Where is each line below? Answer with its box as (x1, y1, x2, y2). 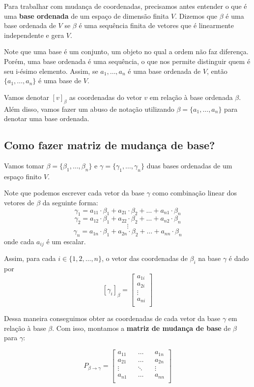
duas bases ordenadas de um (146, 160, 232, 170)
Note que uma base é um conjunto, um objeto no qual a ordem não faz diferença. (4, 46, 249, 57)
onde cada (4, 236, 34, 246)
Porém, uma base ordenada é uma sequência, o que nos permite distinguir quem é (4, 56, 251, 66)
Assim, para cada (4, 253, 56, 263)
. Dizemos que (175, 10, 218, 21)
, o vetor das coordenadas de (102, 253, 188, 263)
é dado (228, 253, 249, 263)
